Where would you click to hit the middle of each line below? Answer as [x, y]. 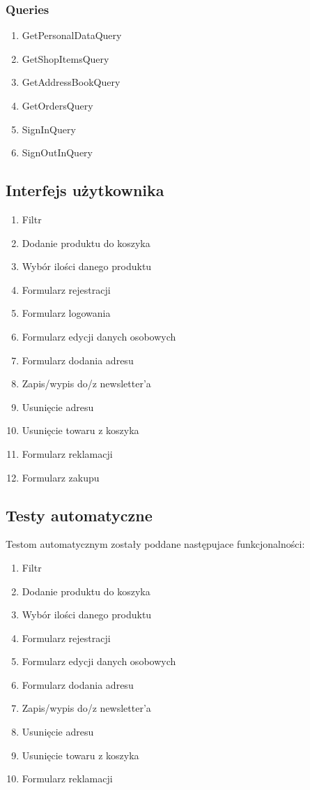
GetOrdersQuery [57, 105]
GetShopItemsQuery [65, 58]
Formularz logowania [66, 313]
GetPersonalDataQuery [72, 35]
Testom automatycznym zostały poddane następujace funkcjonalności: [155, 544]
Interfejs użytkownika [85, 190]
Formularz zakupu [61, 477]
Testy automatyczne [79, 515]
